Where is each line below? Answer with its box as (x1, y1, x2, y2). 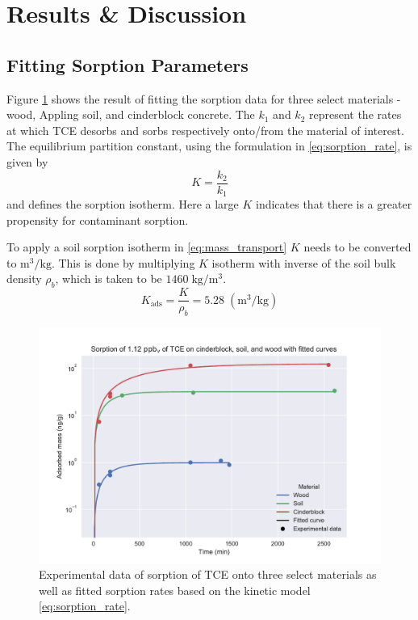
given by (6, 153, 48, 170)
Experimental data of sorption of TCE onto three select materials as (39, 566, 377, 583)
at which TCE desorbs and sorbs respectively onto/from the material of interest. (6, 121, 404, 138)
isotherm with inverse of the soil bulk (211, 254, 396, 271)
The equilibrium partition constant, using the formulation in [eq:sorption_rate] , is (6, 137, 412, 154)
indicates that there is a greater (255, 196, 412, 213)
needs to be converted (303, 238, 412, 255)
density (6, 270, 42, 287)
